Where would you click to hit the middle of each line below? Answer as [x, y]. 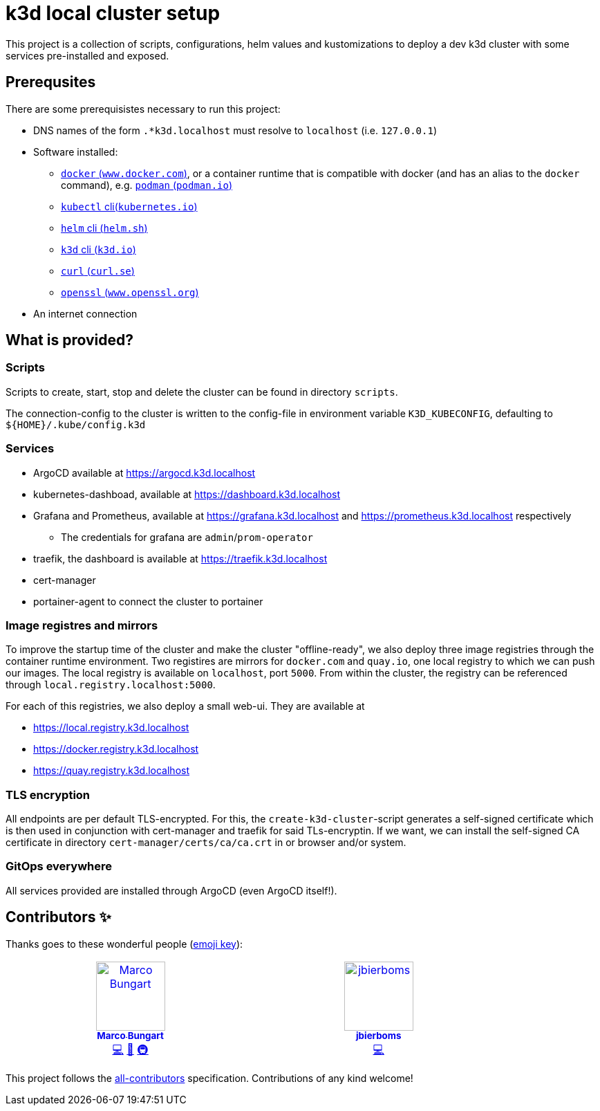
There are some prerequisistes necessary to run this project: [143, 109]
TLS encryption [48, 795]
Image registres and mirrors [82, 625]
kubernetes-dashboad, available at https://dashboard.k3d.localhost [187, 494]
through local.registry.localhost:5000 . [111, 685]
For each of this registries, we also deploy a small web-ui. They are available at [185, 706]
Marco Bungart [130, 1036]
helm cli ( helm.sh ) [104, 228]
